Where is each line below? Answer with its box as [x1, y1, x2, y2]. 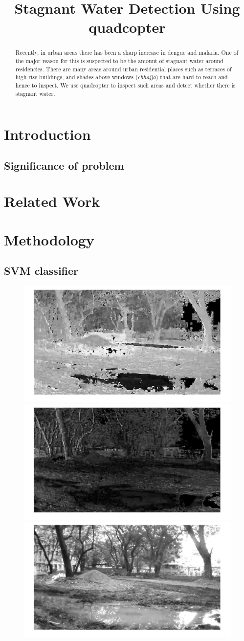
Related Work [4, 191, 100, 211]
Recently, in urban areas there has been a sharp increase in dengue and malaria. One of [15, 48, 239, 57]
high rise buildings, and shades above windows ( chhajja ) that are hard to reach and [15, 73, 228, 81]
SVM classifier [4, 263, 79, 278]
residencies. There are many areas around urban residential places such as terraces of [15, 65, 232, 73]
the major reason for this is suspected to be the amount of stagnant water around [15, 57, 223, 65]
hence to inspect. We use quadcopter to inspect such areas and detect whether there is [15, 81, 236, 89]
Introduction [4, 124, 91, 144]
